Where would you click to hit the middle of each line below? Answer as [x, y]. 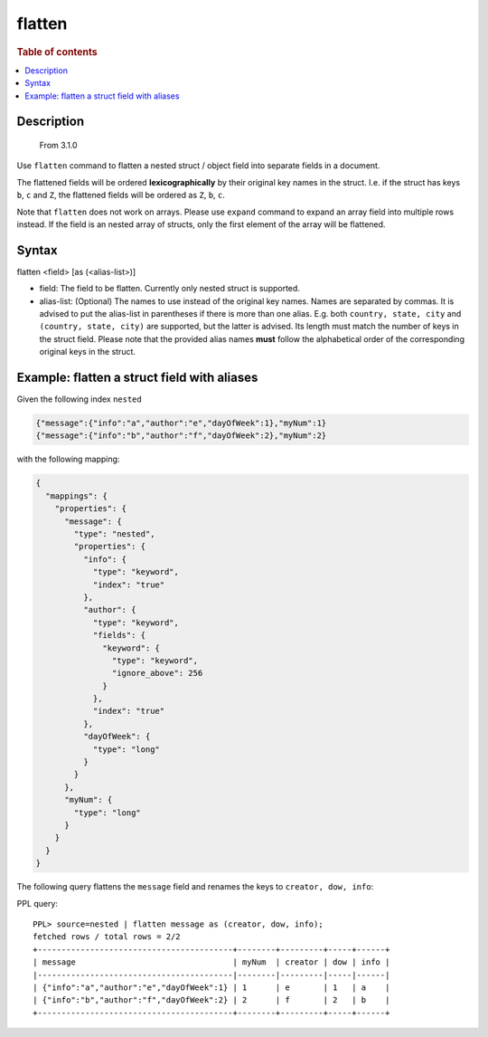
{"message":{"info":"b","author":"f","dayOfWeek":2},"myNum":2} [181, 436]
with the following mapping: [68, 459]
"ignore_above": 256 [157, 673]
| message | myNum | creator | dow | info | [211, 962]
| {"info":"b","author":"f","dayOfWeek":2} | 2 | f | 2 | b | [211, 1000]
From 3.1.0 [58, 145]
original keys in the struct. [87, 352]
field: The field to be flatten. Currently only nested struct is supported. [169, 289]
